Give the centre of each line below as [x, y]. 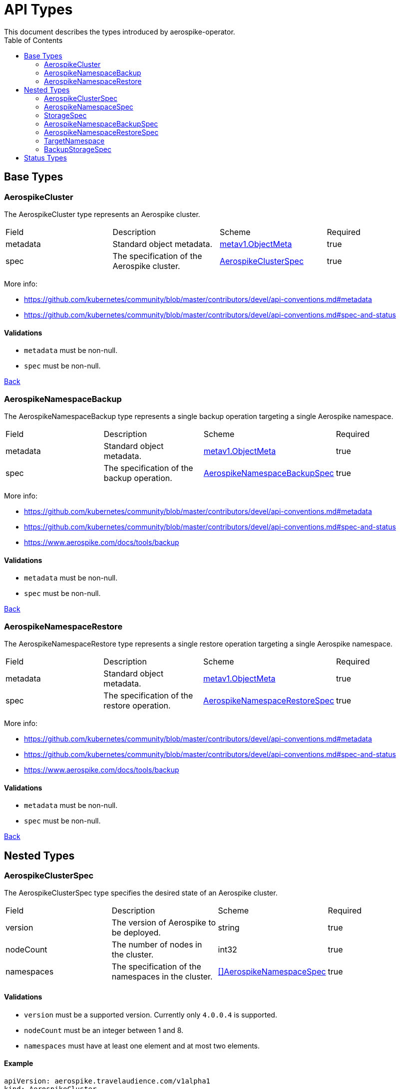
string [229, 928]
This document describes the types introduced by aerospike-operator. [120, 31]
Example [19, 1063]
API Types [38, 9]
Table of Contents [33, 40]
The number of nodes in [157, 945]
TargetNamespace [74, 140]
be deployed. [136, 933]
